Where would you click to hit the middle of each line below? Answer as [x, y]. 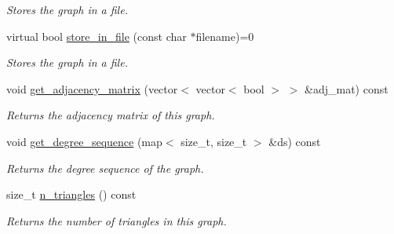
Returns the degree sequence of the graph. [105, 168]
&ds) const [295, 141]
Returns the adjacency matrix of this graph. [111, 115]
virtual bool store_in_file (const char [97, 36]
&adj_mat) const [347, 88]
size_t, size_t [214, 141]
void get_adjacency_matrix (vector [92, 88]
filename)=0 [225, 36]
